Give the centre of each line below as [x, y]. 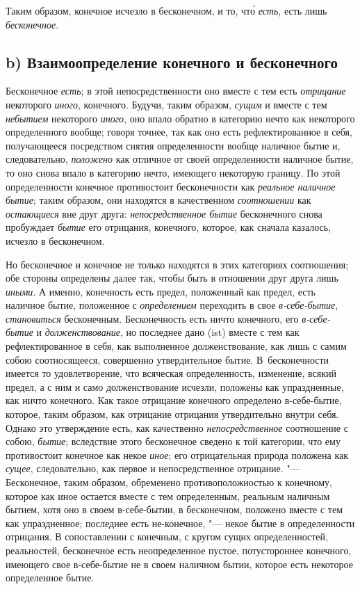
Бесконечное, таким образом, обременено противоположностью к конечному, [169, 482]
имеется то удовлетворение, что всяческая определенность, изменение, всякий [171, 373]
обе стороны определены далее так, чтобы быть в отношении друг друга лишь [172, 278]
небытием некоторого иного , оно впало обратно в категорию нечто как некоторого [180, 118]
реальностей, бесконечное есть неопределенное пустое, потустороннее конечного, [179, 550]
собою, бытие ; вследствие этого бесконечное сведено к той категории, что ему [173, 441]
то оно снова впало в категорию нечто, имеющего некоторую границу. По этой [173, 172]
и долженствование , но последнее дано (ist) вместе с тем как [168, 332]
